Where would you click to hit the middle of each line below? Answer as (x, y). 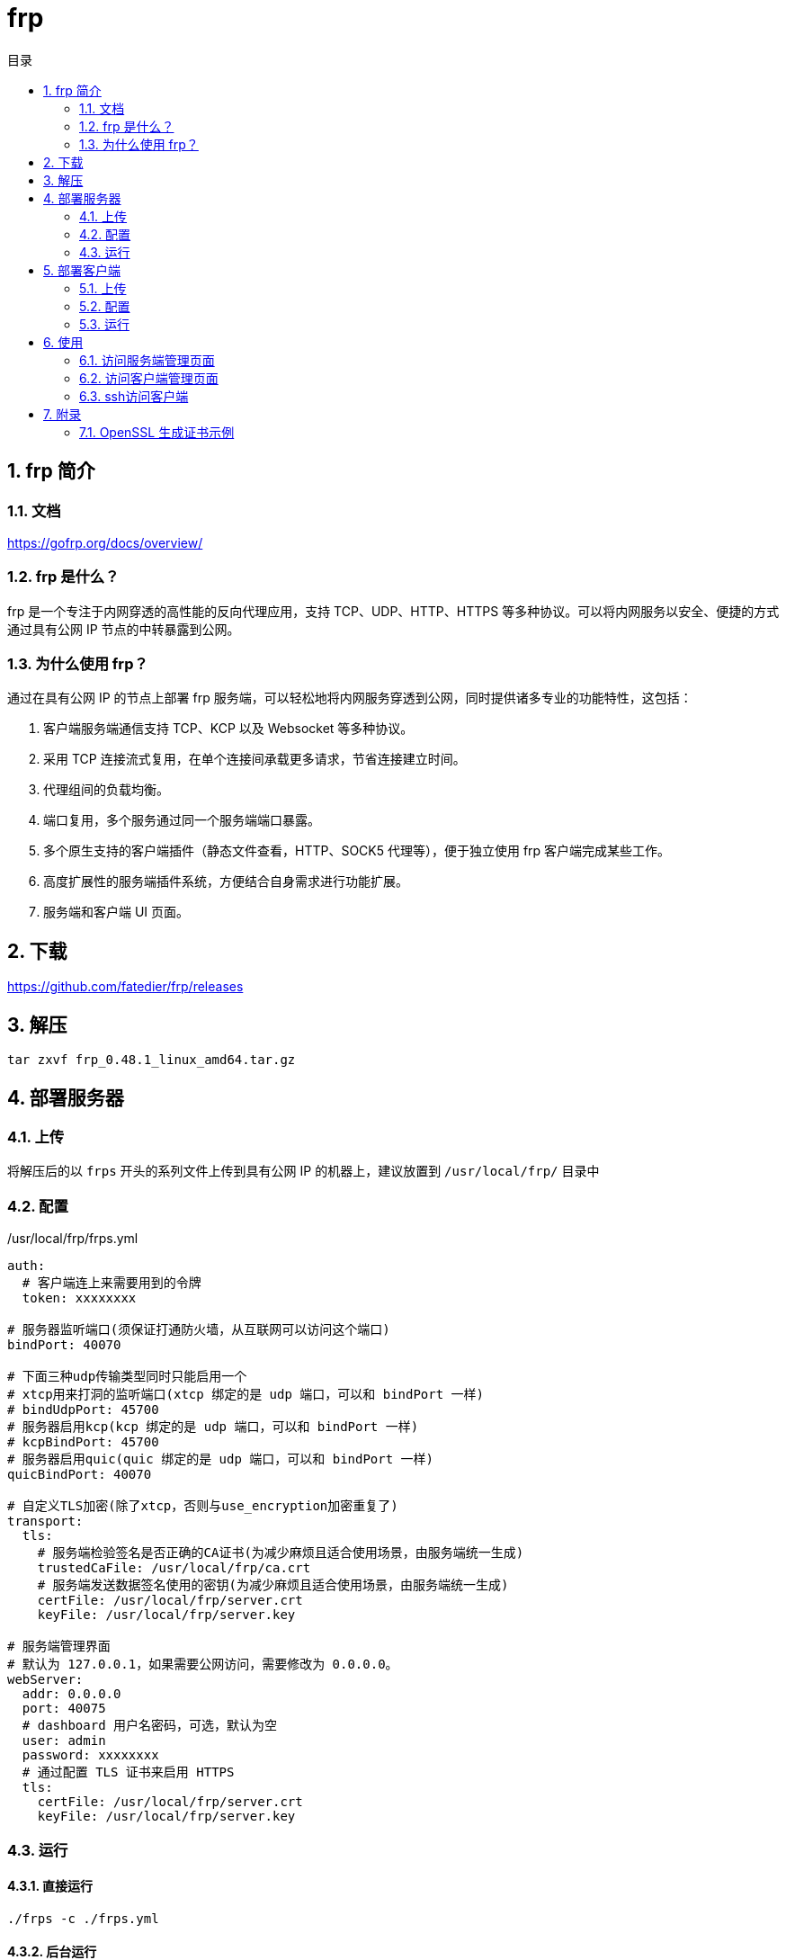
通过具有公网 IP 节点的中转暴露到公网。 (124, 629)
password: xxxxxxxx (90, 1755)
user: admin (64, 1741)
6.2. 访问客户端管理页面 (149, 378)
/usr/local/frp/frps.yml (73, 1239)
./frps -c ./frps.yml (83, 1918)
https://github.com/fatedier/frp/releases (125, 987)
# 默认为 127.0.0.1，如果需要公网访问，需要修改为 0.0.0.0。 (203, 1665)
